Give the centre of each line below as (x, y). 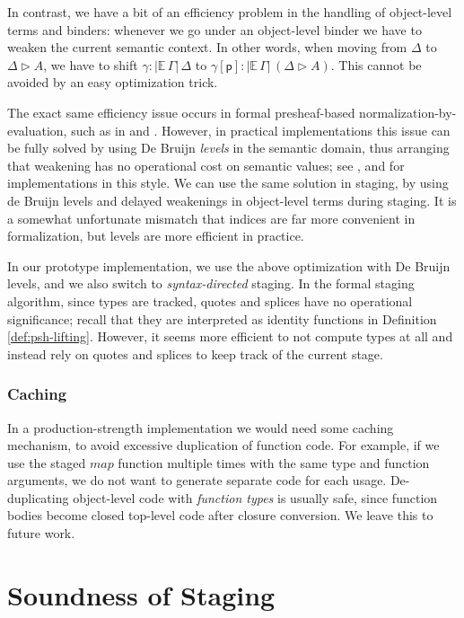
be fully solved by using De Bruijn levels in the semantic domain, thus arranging (228, 148)
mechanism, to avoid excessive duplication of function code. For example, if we (223, 445)
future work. (41, 533)
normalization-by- (408, 112)
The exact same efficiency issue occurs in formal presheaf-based (181, 112)
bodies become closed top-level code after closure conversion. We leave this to (220, 515)
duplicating (38, 497)
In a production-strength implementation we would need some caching (201, 427)
